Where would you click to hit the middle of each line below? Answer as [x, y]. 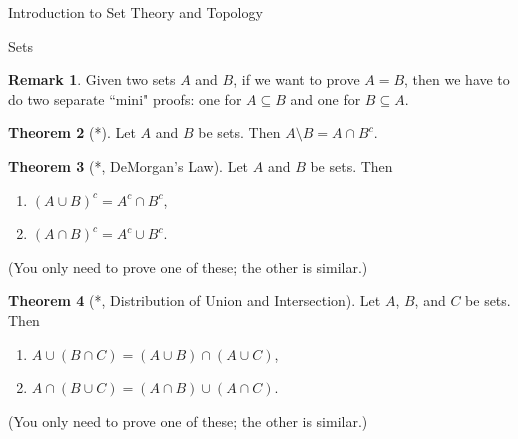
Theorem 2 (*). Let [72, 132]
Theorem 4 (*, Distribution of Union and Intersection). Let [194, 300]
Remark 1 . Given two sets [92, 79]
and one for [325, 98]
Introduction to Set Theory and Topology [135, 12]
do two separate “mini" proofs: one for [125, 98]
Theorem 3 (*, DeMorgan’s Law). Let [128, 165]
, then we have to [457, 79]
